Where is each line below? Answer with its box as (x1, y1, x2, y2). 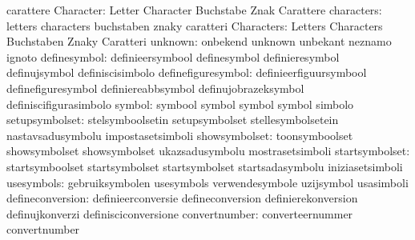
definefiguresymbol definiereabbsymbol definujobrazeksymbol (6, 79, 304, 96)
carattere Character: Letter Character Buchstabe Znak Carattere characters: (6, 2, 382, 18)
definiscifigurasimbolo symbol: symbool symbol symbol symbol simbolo (6, 95, 354, 112)
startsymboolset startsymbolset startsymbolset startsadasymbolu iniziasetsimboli (6, 158, 403, 174)
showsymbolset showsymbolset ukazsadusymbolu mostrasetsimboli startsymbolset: (6, 142, 410, 159)
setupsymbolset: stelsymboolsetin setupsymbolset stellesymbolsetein (6, 111, 339, 128)
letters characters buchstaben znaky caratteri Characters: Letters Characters (6, 17, 383, 34)
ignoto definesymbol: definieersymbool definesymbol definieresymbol (6, 48, 340, 65)
